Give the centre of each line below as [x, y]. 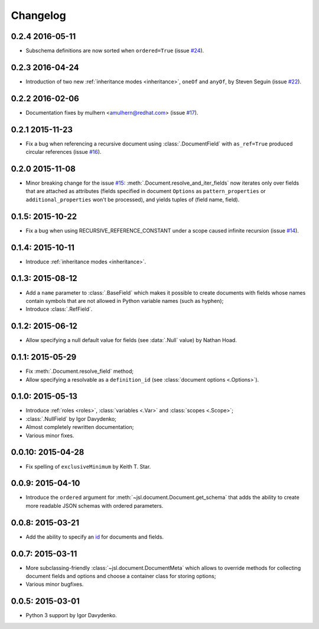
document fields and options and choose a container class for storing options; [121, 576]
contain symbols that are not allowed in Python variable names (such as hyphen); [125, 301]
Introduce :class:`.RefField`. [59, 309]
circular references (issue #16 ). [64, 152]
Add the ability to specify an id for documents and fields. [95, 537]
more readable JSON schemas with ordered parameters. [95, 505]
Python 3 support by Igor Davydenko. [71, 615]
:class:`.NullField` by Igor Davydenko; [71, 419]
